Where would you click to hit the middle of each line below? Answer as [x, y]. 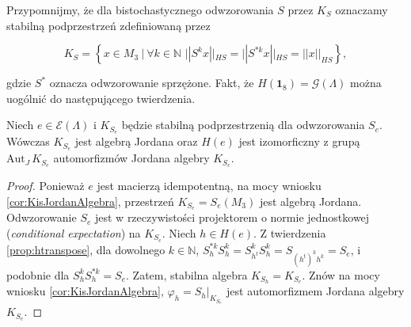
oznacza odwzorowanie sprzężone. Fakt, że [152, 83]
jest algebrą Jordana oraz [136, 141]
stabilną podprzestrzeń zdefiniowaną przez [108, 25]
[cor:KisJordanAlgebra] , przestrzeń [90, 201]
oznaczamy [362, 10]
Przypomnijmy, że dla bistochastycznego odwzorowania [140, 10]
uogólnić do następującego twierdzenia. [101, 98]
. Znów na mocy [341, 274]
